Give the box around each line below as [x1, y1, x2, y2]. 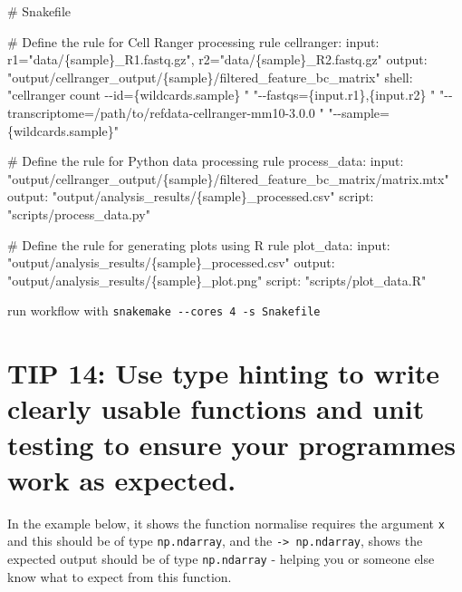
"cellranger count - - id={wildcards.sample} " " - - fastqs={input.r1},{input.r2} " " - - [7, 85, 453, 104]
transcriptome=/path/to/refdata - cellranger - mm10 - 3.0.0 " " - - [7, 102, 342, 121]
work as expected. [7, 461, 236, 498]
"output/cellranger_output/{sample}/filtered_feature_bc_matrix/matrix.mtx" [7, 169, 449, 188]
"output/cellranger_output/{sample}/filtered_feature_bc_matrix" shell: [7, 67, 413, 86]
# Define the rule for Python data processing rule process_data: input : [7, 151, 404, 170]
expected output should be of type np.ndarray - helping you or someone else [7, 548, 435, 568]
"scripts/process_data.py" [7, 204, 150, 223]
